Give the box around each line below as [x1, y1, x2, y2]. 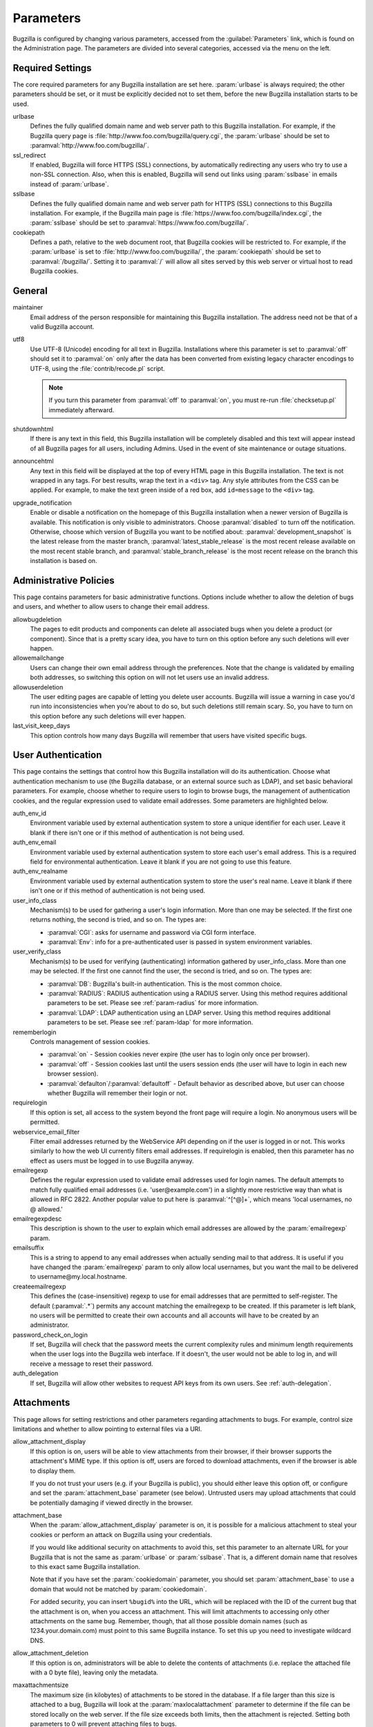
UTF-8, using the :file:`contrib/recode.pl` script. [30, 364, 165, 372]
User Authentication [12, 750, 102, 761]
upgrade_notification [12, 498, 73, 507]
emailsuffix [12, 1243, 44, 1252]
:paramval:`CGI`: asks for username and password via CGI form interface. [47, 928, 256, 936]
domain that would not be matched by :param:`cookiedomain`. [30, 1585, 207, 1593]
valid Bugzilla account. [30, 322, 95, 331]
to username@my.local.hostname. [30, 1272, 127, 1281]
